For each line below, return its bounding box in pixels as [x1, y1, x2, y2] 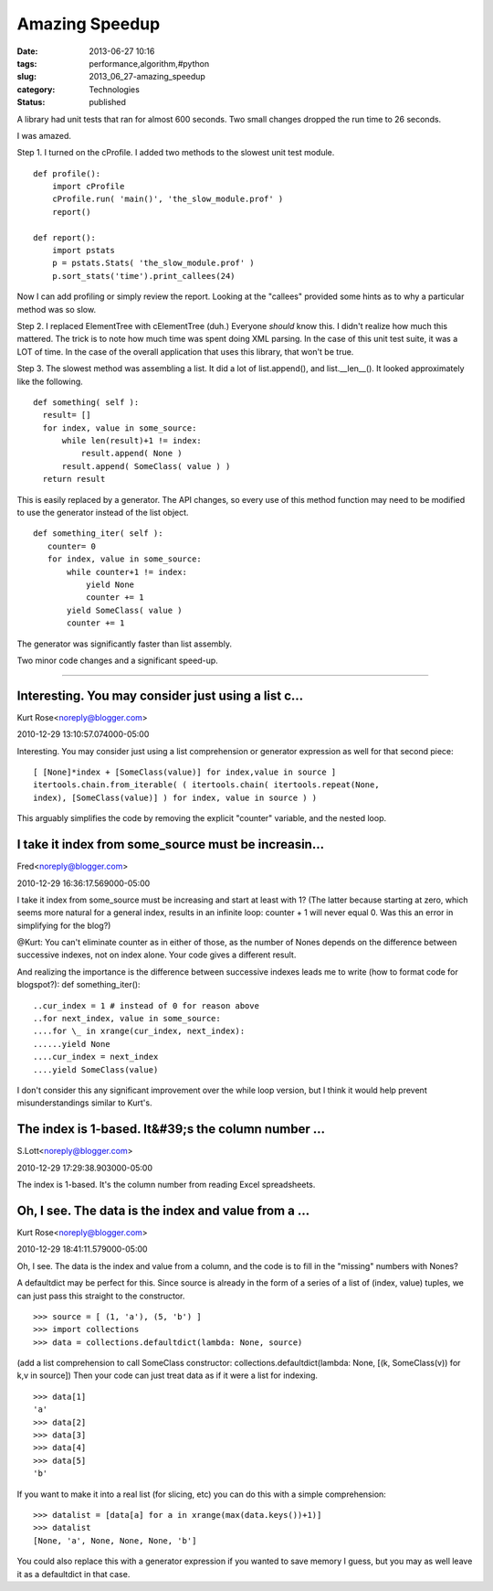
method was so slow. [16, 304, 96, 315]
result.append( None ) [80, 448, 183, 459]
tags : [16, 58, 37, 69]
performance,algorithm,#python [89, 58, 210, 69]
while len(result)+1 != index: [61, 435, 203, 446]
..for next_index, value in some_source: [33, 1013, 221, 1024]
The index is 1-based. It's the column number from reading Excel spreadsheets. [16, 1180, 316, 1191]
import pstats [51, 245, 116, 256]
